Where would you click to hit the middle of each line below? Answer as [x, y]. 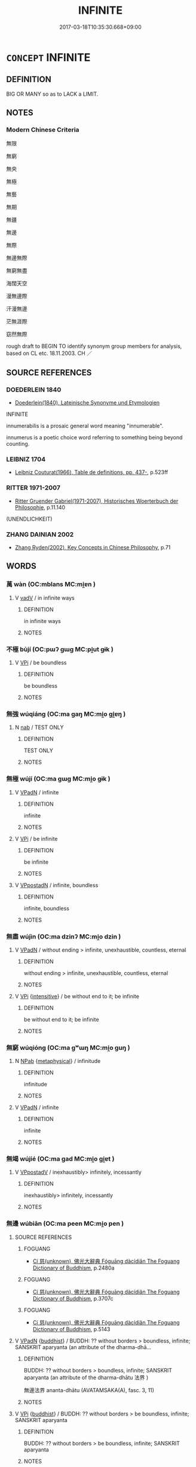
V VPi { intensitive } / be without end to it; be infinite [77, 996]
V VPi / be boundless [41, 663]
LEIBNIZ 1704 [26, 460]
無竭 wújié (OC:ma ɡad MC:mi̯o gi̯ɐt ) [60, 1159]
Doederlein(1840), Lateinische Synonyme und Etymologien [87, 403]
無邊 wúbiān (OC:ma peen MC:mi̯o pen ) [65, 1223]
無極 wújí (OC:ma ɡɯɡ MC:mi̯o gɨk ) [58, 779]
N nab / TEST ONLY [39, 727]
